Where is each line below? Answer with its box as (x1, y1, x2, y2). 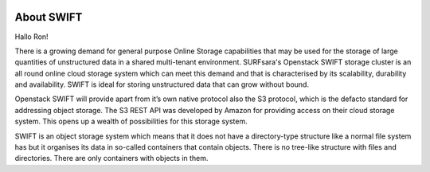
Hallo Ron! (14, 32, 49, 41)
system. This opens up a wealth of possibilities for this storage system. (14, 116, 248, 127)
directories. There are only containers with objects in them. (14, 154, 209, 163)
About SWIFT (14, 10, 83, 24)
